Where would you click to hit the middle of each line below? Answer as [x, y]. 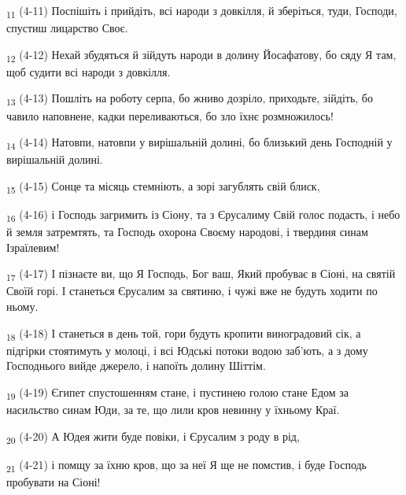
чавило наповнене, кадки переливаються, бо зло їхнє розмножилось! [170, 115]
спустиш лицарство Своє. [67, 28]
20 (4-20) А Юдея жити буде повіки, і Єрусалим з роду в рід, [153, 437]
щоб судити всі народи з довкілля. [89, 71]
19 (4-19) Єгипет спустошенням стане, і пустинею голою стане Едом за [178, 393]
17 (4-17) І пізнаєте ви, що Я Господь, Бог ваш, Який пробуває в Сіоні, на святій [201, 275]
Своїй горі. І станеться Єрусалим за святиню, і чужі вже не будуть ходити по [192, 291]
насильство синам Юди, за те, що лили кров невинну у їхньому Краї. [173, 410]
